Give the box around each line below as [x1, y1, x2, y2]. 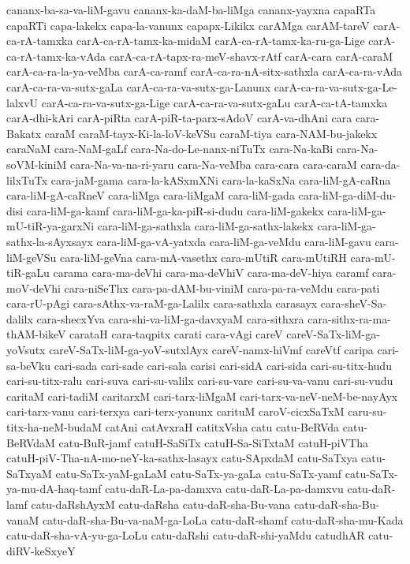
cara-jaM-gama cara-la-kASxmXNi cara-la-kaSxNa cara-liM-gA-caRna [50, 171, 391, 188]
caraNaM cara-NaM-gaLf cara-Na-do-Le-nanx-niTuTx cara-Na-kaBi [6, 140, 334, 157]
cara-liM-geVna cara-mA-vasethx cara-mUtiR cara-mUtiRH [60, 248, 347, 265]
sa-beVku [6, 357, 51, 373]
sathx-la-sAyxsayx [6, 233, 93, 249]
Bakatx [6, 125, 42, 141]
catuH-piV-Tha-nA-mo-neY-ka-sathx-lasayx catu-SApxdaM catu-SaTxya [6, 450, 358, 466]
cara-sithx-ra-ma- [307, 310, 391, 327]
